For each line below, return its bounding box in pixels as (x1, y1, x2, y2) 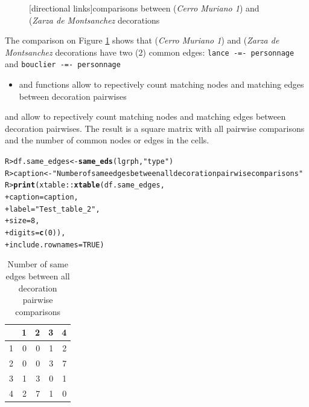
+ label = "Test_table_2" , (5, 204, 100, 213)
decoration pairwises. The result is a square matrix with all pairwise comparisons (5, 122, 305, 134)
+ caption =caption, (5, 193, 78, 202)
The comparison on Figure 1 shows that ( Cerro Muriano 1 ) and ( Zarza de (5, 34, 279, 47)
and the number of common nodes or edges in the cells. (5, 134, 209, 146)
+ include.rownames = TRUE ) (5, 240, 104, 249)
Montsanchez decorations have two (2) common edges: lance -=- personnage (5, 45, 295, 58)
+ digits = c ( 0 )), (5, 229, 66, 237)
